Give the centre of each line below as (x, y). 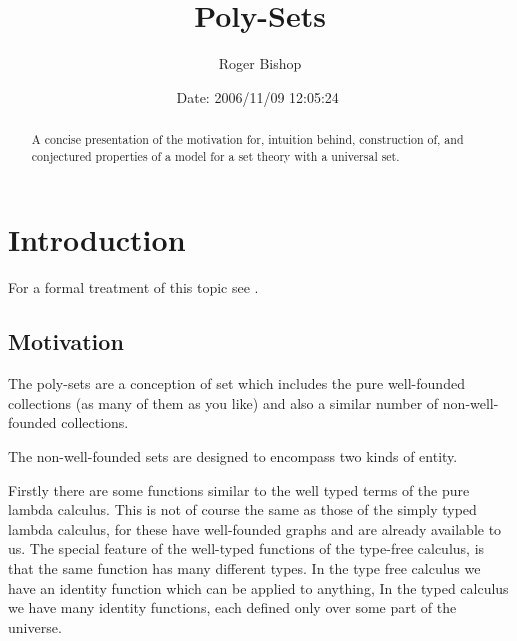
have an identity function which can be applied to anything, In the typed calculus (258, 587)
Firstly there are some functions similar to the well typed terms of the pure (239, 489)
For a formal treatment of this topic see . (133, 287)
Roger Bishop (260, 63)
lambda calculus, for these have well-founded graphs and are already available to (255, 528)
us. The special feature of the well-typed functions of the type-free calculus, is (246, 548)
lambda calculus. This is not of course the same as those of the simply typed (242, 509)
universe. (35, 626)
